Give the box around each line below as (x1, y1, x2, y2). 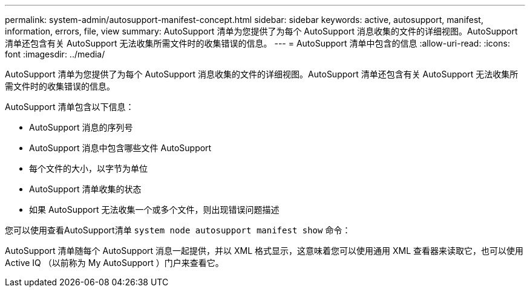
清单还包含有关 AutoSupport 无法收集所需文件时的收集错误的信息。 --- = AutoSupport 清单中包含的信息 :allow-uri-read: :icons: (5, 38, 510, 48)
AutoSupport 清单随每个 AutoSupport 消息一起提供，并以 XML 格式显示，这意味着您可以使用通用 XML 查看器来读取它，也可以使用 (5, 245, 524, 256)
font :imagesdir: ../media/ (5, 49, 105, 59)
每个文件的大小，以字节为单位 (29, 163, 148, 174)
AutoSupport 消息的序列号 (29, 122, 133, 132)
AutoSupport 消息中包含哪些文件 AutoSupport (29, 143, 212, 153)
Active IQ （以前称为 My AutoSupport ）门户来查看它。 (5, 258, 224, 268)
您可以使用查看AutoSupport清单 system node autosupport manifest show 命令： (5, 225, 351, 235)
